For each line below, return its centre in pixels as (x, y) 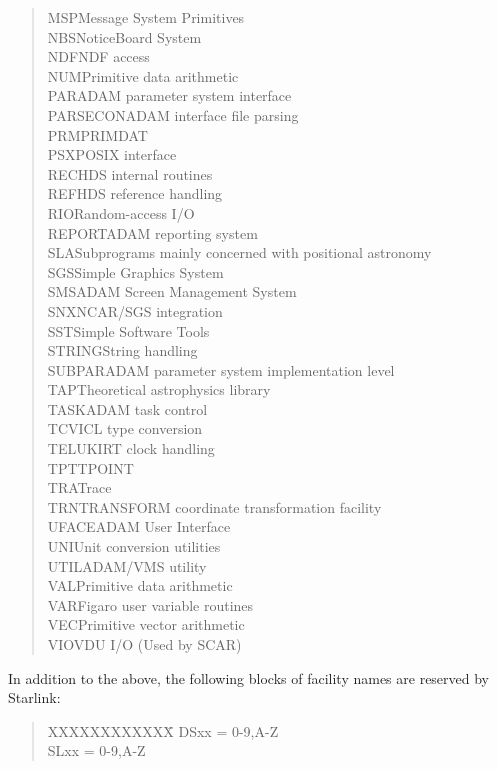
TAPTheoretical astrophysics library (159, 389)
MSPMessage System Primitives (146, 17)
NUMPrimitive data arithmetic (143, 75)
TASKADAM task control (127, 408)
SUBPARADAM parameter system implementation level (221, 369)
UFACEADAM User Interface (139, 526)
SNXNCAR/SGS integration (135, 310)
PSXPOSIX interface (112, 154)
